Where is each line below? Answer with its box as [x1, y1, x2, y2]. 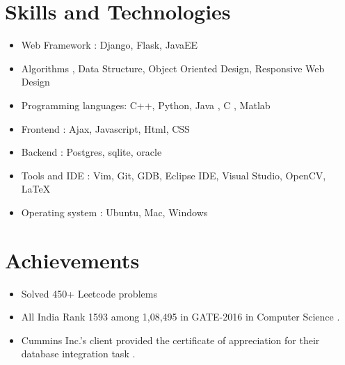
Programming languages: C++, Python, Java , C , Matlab [21, 97, 271, 112]
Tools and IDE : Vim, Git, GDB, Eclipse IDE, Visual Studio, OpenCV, [21, 168, 326, 182]
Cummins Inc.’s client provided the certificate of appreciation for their [21, 332, 320, 347]
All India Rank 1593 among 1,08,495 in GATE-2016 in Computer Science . [21, 309, 340, 324]
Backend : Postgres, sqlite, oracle [21, 145, 162, 159]
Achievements [5, 245, 140, 274]
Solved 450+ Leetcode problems [21, 286, 157, 300]
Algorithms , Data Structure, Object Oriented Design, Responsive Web [21, 60, 325, 75]
